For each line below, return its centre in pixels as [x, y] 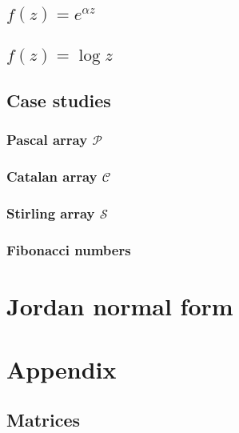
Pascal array [47, 140]
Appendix [62, 369]
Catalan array [52, 176]
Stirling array [51, 213]
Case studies [59, 100]
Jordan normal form [120, 306]
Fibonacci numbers [69, 250]
